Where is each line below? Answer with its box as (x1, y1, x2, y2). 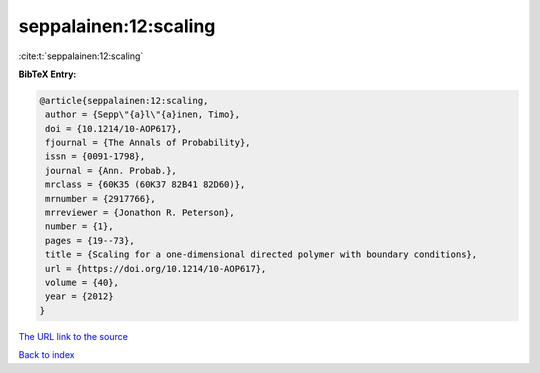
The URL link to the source (18, 330, 129, 342)
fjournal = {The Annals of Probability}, (45, 137, 251, 149)
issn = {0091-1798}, (45, 151, 146, 162)
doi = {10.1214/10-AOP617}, (45, 123, 183, 134)
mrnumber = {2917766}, (45, 193, 157, 204)
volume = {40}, (45, 277, 120, 288)
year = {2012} (45, 291, 114, 302)
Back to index (18, 349, 75, 361)
